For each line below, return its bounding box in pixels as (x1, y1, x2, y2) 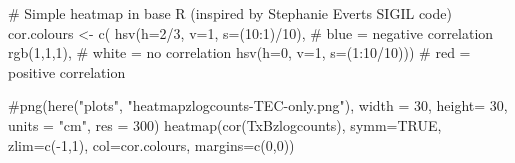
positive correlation (8, 61, 126, 82)
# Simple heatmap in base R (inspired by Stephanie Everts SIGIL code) (8, 3, 452, 23)
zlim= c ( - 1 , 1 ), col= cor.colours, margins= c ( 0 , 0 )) (8, 134, 295, 155)
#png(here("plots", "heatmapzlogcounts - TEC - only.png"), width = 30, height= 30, (8, 95, 508, 116)
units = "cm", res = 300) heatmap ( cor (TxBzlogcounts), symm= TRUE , (8, 114, 442, 135)
